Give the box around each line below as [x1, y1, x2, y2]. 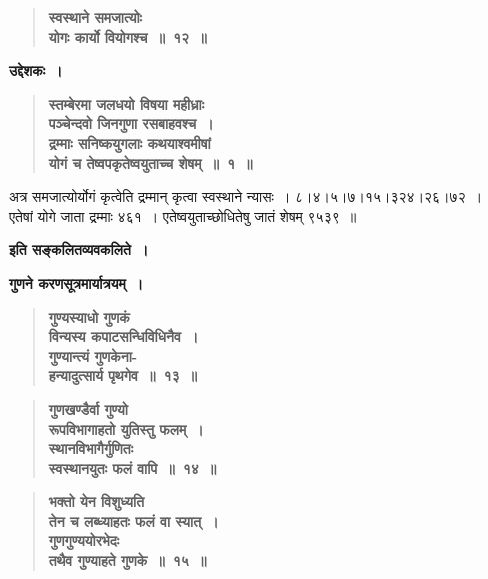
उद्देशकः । [9, 60, 63, 81]
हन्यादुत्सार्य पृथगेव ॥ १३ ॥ [48, 365, 198, 386]
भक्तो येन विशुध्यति [48, 491, 145, 512]
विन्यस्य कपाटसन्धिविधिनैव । [48, 326, 199, 347]
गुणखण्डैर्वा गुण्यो [48, 398, 128, 419]
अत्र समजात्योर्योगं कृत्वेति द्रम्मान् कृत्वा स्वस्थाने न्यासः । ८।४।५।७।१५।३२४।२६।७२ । [9, 186, 483, 207]
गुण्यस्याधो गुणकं [48, 306, 130, 327]
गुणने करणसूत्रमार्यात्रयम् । [9, 272, 144, 293]
